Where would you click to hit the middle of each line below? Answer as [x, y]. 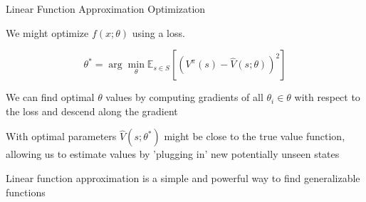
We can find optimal [50, 97]
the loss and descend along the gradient [92, 111]
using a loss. [158, 32]
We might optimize [47, 32]
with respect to [327, 97]
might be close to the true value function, [255, 136]
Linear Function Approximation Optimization [106, 9]
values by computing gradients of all [184, 97]
